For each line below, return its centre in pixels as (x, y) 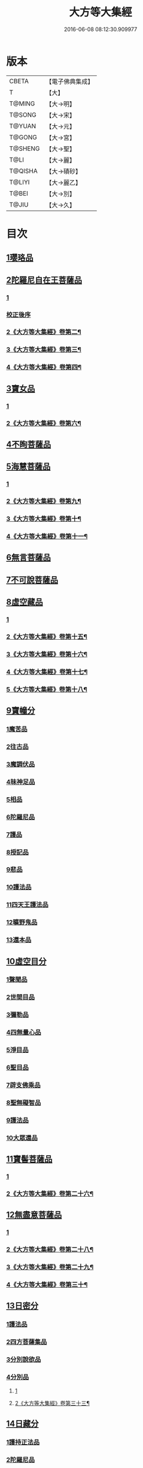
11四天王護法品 (28, 905)
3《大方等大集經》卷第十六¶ (47, 654)
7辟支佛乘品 (23, 1085)
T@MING (22, 104)
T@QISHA (23, 171)
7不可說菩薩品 (32, 579)
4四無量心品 (24, 1033)
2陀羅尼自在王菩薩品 (44, 280)
